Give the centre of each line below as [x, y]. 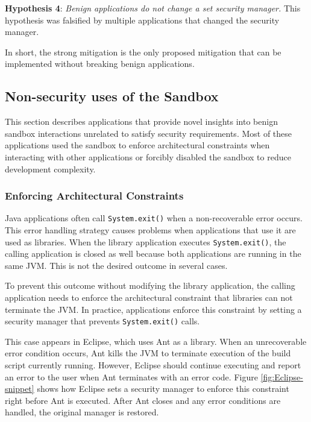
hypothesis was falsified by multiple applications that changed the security [142, 20]
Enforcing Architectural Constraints [94, 196]
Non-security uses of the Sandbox [112, 96]
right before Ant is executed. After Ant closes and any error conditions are [143, 400]
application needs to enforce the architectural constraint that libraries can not [149, 298]
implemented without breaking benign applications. [100, 64]
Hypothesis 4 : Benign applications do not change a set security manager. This [153, 8]
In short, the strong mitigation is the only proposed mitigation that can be [143, 52]
